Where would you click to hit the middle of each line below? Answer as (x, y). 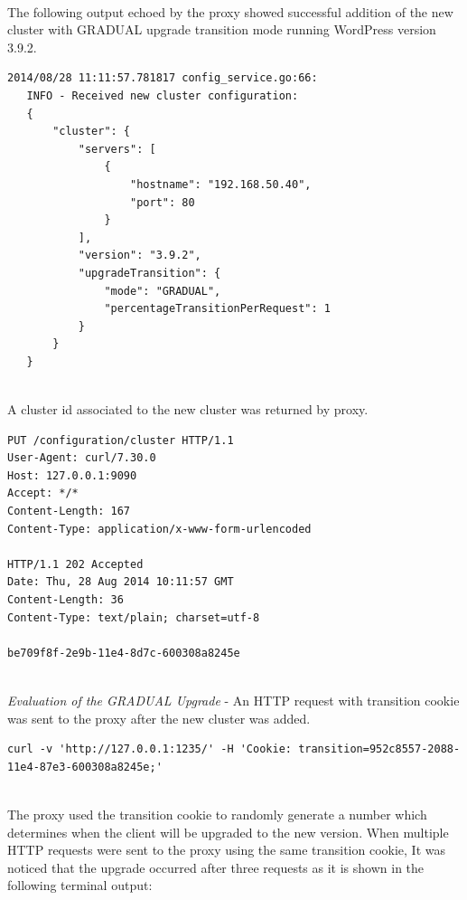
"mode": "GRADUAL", (163, 291)
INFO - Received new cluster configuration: (163, 95)
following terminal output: (80, 885)
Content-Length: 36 (65, 600)
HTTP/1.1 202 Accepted (75, 564)
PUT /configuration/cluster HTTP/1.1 (121, 440)
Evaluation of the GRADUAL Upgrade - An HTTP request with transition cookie (233, 700)
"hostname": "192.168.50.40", (221, 184)
